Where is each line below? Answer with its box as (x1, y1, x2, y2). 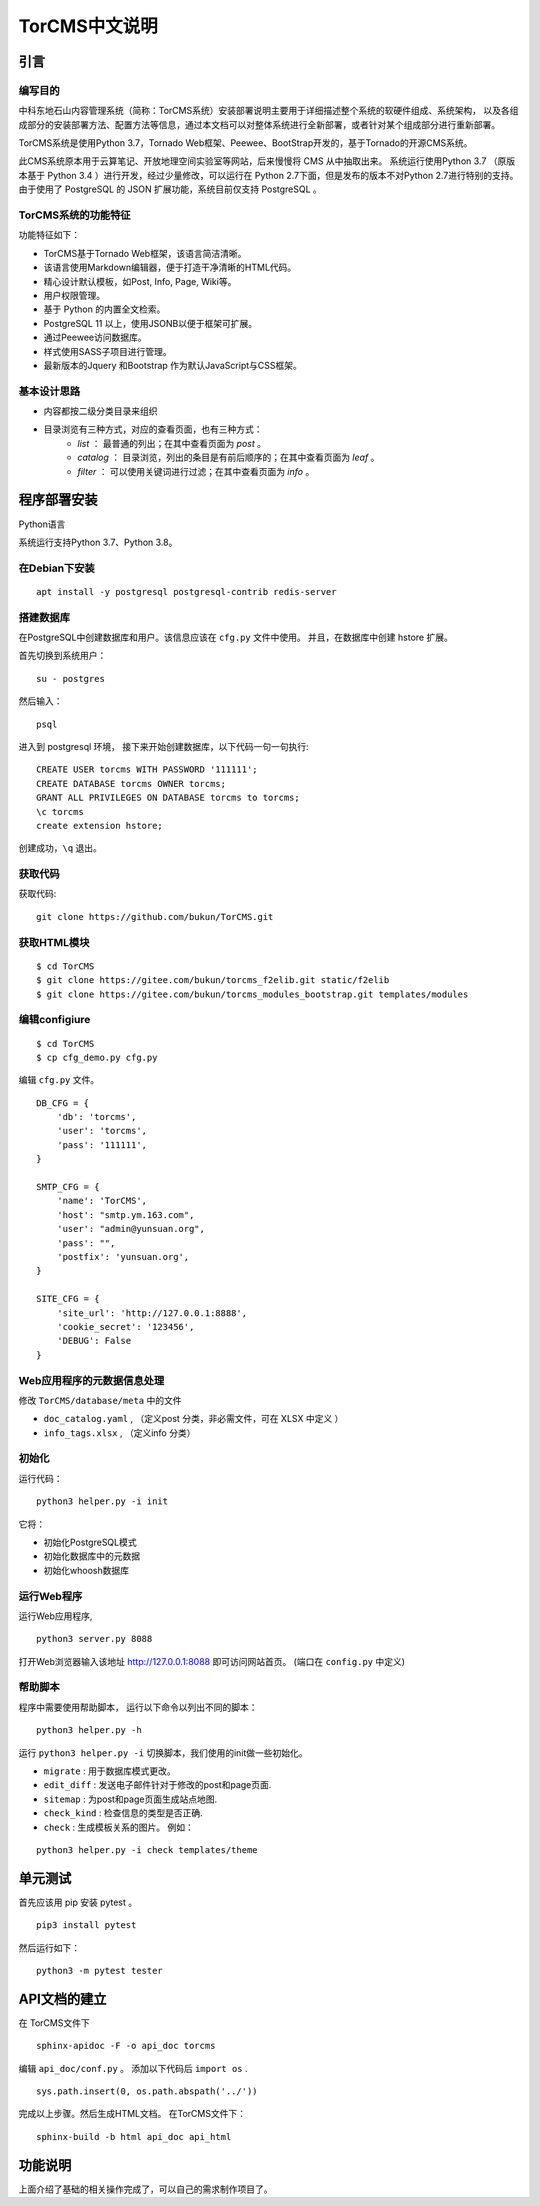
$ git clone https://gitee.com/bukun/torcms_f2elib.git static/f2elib (36, 975, 390, 986)
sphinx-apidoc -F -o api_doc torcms (36, 2040, 216, 2052)
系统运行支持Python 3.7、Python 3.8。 (18, 536, 178, 548)
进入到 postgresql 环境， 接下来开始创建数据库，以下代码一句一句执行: (18, 740, 309, 752)
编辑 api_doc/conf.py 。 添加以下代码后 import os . (18, 2062, 249, 2074)
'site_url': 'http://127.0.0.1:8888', (56, 1307, 248, 1319)
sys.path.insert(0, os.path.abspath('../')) (36, 2086, 259, 2097)
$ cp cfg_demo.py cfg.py (36, 1051, 158, 1063)
